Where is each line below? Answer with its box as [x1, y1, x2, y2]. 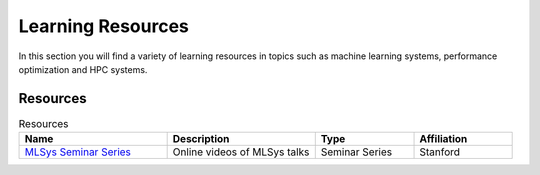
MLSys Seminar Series [24, 145, 132, 159]
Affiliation [419, 132, 468, 146]
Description [172, 132, 230, 146]
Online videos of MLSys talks [172, 145, 310, 159]
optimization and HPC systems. [18, 63, 148, 75]
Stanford [419, 145, 460, 159]
